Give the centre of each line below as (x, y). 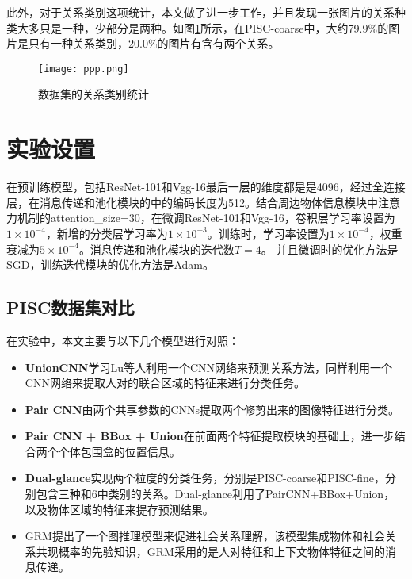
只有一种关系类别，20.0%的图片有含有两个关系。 (154, 43)
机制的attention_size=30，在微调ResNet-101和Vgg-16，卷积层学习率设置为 (206, 218)
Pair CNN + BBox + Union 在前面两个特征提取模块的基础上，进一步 (210, 436)
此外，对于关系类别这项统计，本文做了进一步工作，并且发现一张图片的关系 (200, 12)
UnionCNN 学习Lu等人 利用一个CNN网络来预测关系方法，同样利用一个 (209, 367)
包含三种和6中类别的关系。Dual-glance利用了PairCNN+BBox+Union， (216, 494)
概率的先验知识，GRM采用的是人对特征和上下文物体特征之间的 (221, 551)
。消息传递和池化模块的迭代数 (156, 249)
